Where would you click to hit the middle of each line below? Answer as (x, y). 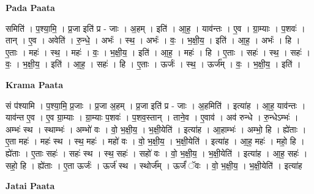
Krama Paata (34, 84)
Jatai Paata (30, 186)
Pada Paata (30, 7)
